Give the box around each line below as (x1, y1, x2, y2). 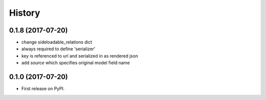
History (9, 7, 40, 18)
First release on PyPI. (21, 86, 65, 92)
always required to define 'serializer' (21, 46, 96, 52)
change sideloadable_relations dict (21, 39, 92, 45)
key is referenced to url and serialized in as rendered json (21, 53, 138, 59)
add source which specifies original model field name (21, 60, 130, 66)
